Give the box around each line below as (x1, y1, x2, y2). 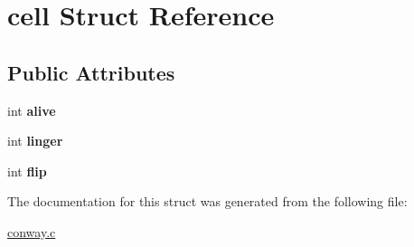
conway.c (7, 222, 56, 241)
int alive (7, 100, 56, 119)
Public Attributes (7, 58, 175, 86)
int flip (7, 161, 47, 180)
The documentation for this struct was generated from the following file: (7, 192, 408, 211)
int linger (7, 131, 63, 150)
